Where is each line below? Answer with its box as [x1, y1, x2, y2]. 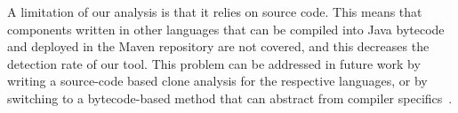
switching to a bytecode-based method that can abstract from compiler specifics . [7, 88, 453, 107]
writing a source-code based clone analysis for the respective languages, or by [7, 72, 428, 90]
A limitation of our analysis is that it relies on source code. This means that [7, 3, 422, 20]
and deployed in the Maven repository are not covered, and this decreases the [7, 37, 430, 56]
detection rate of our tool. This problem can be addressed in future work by [7, 54, 421, 72]
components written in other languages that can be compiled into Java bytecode [7, 19, 445, 38]
